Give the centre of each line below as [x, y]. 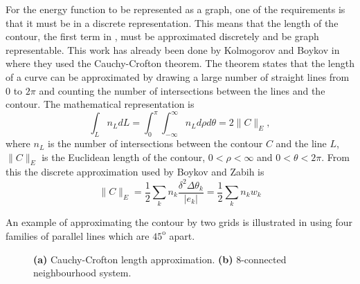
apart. [182, 235]
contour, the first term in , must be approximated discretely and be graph [162, 36]
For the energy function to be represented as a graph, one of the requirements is [175, 9]
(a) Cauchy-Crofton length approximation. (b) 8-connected [160, 259]
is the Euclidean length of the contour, [124, 157]
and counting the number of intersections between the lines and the [182, 90]
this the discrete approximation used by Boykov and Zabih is [135, 172]
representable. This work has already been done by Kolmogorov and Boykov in [173, 49]
